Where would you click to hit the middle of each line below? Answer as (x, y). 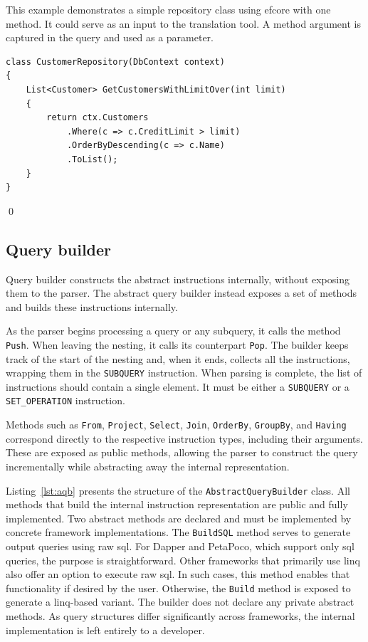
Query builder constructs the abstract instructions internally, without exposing (178, 279)
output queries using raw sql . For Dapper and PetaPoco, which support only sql (180, 546)
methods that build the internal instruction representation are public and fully (177, 504)
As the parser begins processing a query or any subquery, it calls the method (173, 331)
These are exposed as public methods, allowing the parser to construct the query (182, 452)
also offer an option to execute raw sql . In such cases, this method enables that (178, 574)
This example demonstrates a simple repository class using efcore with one (168, 9)
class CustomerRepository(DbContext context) (115, 62)
